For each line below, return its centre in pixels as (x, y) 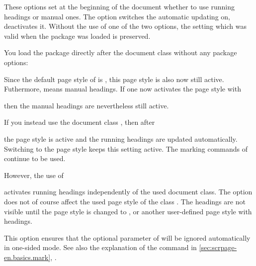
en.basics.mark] (27, 257)
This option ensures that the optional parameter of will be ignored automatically (127, 237)
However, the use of (34, 175)
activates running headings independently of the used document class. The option (128, 192)
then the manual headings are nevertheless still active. (86, 105)
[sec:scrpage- (218, 247)
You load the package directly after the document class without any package (121, 52)
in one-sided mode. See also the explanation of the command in (100, 247)
